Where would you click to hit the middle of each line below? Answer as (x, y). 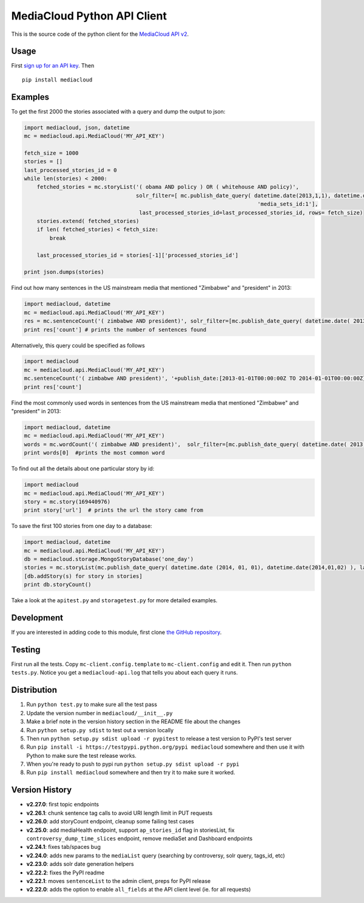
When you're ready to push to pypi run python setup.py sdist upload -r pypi (133, 764)
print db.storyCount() (58, 585)
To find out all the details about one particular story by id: (83, 469)
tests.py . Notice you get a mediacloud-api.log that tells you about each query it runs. (124, 673)
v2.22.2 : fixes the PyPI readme (66, 873)
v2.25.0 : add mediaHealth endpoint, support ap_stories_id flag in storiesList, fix (130, 830)
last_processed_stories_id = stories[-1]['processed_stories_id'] (138, 255)
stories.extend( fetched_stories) (88, 221)
